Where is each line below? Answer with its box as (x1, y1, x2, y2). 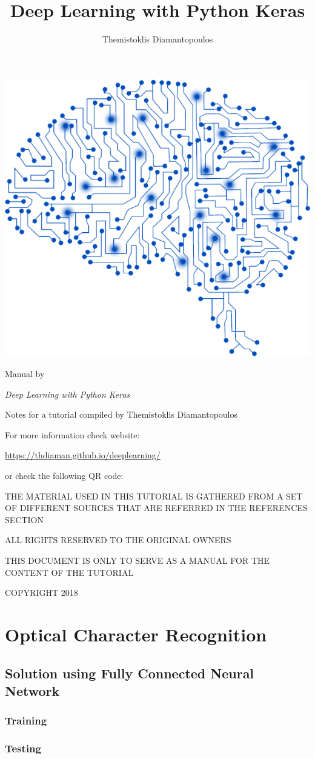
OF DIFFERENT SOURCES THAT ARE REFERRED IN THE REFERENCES (5, 501, 308, 514)
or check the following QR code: (5, 469, 124, 481)
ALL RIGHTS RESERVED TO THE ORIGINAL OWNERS (5, 533, 231, 546)
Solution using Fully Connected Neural (5, 663, 254, 682)
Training (5, 713, 47, 728)
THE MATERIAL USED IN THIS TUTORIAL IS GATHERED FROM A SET (5, 489, 303, 502)
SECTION (5, 513, 44, 526)
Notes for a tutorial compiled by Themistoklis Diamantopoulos (5, 408, 238, 421)
